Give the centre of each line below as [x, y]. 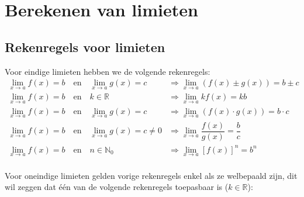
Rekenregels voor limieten [85, 46]
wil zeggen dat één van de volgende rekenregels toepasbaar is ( [117, 187]
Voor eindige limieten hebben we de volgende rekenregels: [108, 71]
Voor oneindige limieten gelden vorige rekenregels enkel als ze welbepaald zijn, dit [151, 175]
